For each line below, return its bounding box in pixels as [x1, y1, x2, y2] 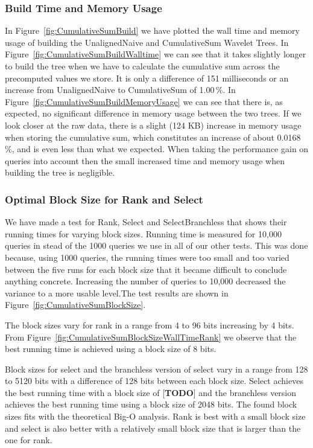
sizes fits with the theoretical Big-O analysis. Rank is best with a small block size [5, 410, 306, 423]
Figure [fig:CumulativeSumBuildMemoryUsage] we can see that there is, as [5, 95, 283, 107]
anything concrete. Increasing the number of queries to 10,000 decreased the [5, 275, 286, 287]
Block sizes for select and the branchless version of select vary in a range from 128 [5, 362, 308, 375]
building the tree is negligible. [5, 166, 115, 179]
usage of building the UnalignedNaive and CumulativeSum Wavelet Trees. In [5, 36, 289, 48]
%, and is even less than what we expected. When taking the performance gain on [5, 142, 309, 155]
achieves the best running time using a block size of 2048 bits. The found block [5, 398, 297, 411]
